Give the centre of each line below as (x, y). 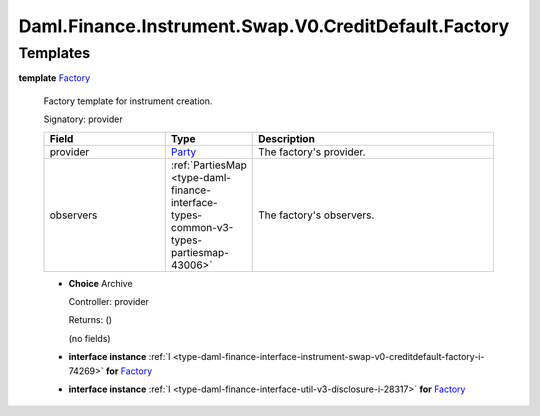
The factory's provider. (312, 152)
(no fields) (89, 338)
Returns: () (90, 320)
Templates (54, 53)
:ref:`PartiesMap (208, 165)
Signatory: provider (83, 119)
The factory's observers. (316, 215)
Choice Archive (101, 283)
